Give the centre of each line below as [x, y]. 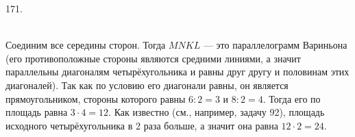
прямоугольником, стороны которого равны [96, 98]
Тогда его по [295, 98]
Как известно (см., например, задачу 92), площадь [219, 112]
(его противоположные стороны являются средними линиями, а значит [153, 58]
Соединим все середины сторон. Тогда [86, 45]
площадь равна [37, 112]
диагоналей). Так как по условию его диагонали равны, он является [147, 85]
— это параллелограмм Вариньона [275, 45]
